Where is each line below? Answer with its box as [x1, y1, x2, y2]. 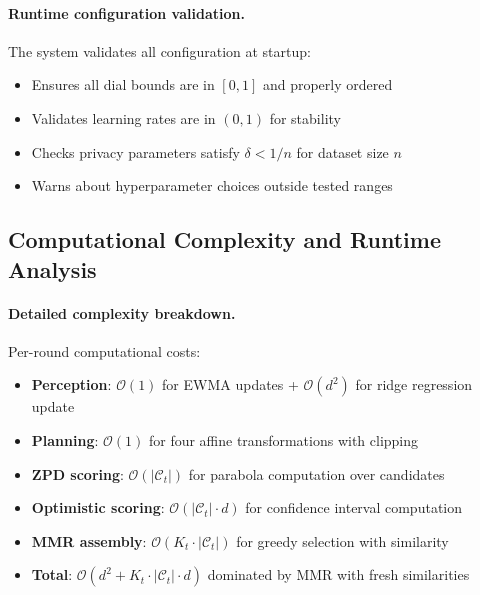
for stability [269, 107, 341, 128]
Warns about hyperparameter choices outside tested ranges [31, 175, 393, 196]
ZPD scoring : [31, 463, 124, 484]
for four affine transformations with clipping [148, 429, 419, 450]
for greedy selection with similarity [236, 530, 449, 551]
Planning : [31, 429, 99, 450]
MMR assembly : [31, 530, 147, 551]
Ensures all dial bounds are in [31, 74, 215, 95]
